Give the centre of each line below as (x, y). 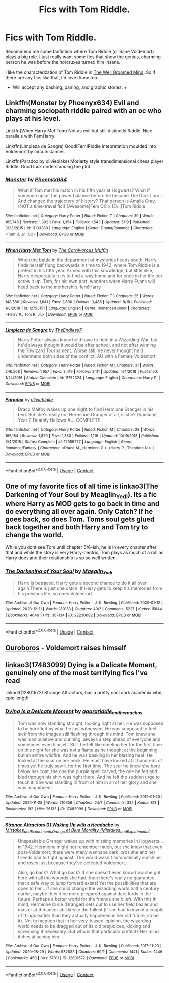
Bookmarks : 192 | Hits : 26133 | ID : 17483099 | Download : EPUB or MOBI (69, 809)
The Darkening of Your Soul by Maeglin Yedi (59, 572)
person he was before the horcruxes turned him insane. (63, 62)
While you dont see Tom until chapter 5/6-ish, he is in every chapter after (81, 547)
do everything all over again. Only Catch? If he (79, 511)
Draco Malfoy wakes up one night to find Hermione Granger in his (86, 409)
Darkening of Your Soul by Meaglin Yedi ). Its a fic (81, 495)
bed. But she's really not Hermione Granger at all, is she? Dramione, (88, 414)
